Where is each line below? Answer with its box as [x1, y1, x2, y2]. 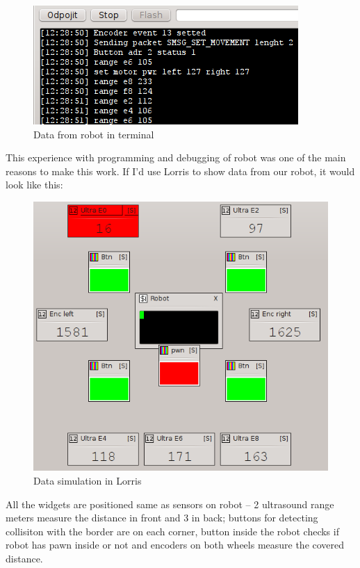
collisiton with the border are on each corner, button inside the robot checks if [6, 524, 339, 538]
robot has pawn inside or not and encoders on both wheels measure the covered [6, 537, 345, 552]
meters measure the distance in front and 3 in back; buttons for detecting [6, 510, 318, 525]
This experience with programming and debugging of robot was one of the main [6, 150, 346, 165]
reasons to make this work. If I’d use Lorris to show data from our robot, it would [6, 163, 355, 178]
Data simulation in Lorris [33, 473, 142, 487]
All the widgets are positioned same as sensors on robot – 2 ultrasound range [6, 496, 334, 511]
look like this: [6, 177, 63, 192]
